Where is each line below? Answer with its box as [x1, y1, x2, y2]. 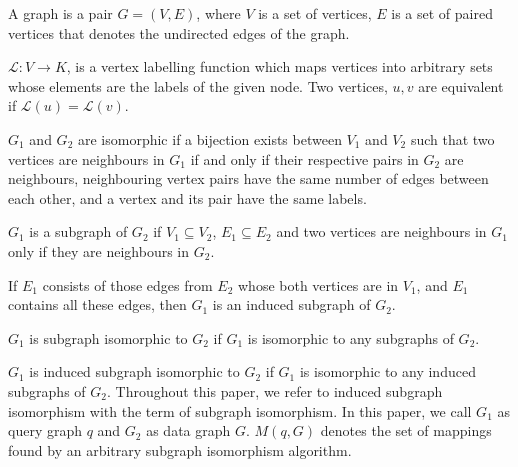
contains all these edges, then [8, 294, 187, 315]
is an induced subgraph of [212, 294, 371, 315]
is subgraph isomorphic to [29, 327, 188, 348]
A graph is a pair [8, 3, 113, 23]
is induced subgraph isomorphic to [29, 361, 240, 382]
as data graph [146, 420, 231, 441]
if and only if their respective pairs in [190, 148, 419, 169]
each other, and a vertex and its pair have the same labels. [8, 187, 367, 208]
